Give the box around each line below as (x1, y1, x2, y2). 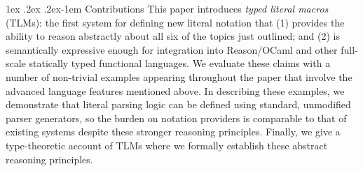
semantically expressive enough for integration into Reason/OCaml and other (6, 42, 338, 57)
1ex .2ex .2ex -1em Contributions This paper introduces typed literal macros (6, 1, 329, 15)
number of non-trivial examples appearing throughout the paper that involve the (6, 69, 352, 84)
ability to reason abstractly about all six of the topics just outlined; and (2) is (6, 29, 340, 43)
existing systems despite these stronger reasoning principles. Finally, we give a (6, 124, 341, 139)
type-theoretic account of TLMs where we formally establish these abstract (6, 137, 328, 152)
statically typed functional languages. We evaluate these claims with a (29, 56, 331, 70)
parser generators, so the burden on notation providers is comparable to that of (6, 110, 347, 125)
